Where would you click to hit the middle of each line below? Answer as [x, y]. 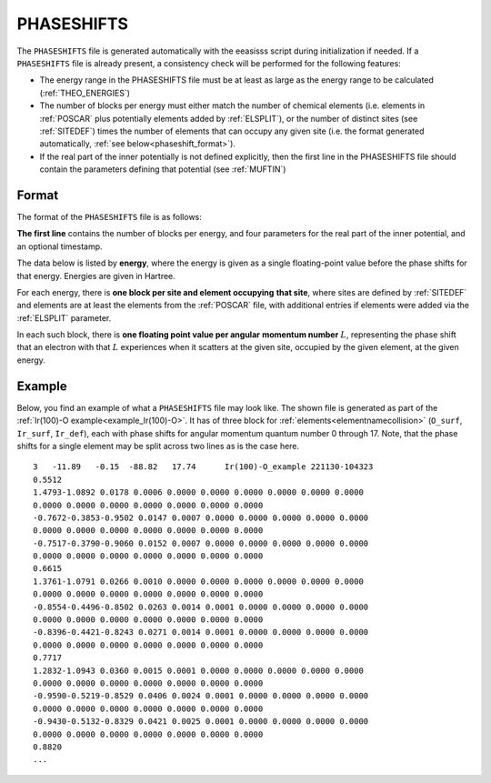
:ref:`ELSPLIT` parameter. [64, 317]
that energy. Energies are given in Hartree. [96, 276]
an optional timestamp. [60, 246]
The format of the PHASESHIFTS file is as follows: [109, 216]
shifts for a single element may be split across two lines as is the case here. [158, 446]
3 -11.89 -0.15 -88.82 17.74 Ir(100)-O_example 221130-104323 [203, 467]
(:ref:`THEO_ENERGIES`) [85, 93]
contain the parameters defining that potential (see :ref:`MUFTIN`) [163, 169]
